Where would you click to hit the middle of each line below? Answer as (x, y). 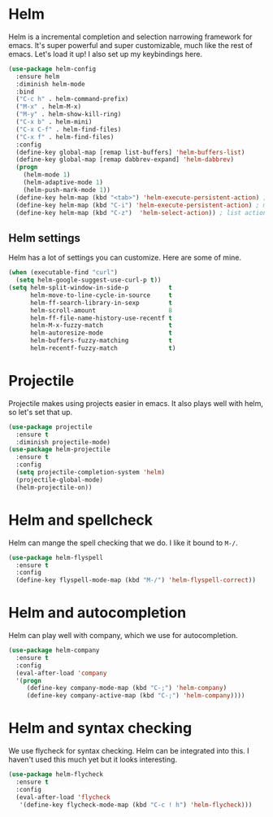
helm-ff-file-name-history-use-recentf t (101, 318)
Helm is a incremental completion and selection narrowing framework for (130, 37)
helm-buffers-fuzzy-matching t (101, 341)
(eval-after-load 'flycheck (63, 797)
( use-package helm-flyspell (56, 557)
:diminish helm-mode (50, 84)
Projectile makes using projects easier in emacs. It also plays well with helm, (136, 403)
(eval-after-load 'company (61, 673)
